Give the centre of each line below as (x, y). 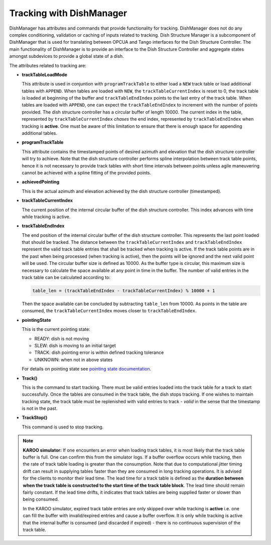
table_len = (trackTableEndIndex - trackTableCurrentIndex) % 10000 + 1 (124, 291)
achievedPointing (41, 182)
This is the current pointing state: (56, 329)
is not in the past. (40, 408)
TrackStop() (35, 418)
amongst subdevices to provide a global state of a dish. (66, 56)
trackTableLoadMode (45, 74)
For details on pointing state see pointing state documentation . (87, 369)
